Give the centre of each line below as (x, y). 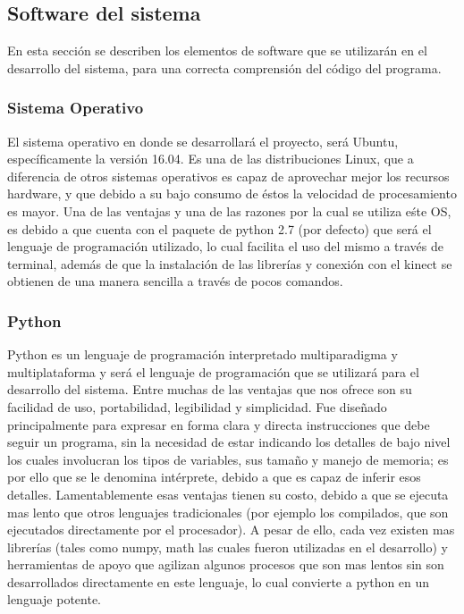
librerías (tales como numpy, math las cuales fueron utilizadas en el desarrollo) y (228, 547)
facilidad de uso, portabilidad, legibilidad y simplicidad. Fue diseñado (197, 406)
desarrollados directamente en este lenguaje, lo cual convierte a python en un (219, 581)
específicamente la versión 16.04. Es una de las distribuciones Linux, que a (211, 159)
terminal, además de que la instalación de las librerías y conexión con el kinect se (230, 263)
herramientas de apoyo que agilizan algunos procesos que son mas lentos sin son (226, 564)
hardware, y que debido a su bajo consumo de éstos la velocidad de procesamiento (232, 193)
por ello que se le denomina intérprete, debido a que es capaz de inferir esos (214, 477)
